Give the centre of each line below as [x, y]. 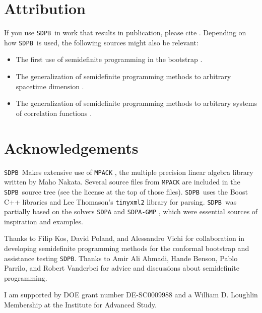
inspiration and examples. [44, 221]
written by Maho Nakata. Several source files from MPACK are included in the [122, 182]
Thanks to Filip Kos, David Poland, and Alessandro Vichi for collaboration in [124, 238]
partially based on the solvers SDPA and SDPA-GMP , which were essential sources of [131, 211]
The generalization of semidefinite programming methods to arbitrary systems [136, 103]
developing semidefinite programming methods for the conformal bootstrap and [127, 248]
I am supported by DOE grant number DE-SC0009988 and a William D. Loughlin [131, 295]
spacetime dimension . [50, 86]
